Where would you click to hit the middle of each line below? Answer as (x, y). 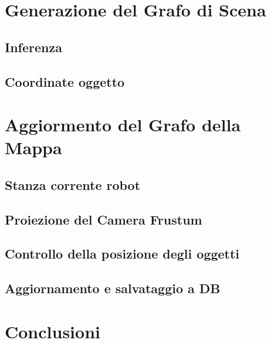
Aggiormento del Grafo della (123, 125)
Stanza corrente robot (73, 184)
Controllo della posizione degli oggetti (122, 254)
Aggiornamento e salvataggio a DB (113, 288)
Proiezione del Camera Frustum (104, 219)
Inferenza (33, 47)
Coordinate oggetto (65, 81)
